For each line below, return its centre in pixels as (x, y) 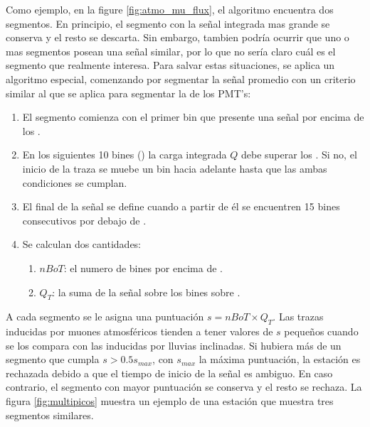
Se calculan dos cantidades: (82, 244)
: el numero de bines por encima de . (143, 267)
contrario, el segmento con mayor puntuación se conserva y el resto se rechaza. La (184, 387)
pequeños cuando (321, 331)
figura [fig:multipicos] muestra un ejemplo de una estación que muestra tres (170, 401)
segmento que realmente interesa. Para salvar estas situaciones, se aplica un (170, 65)
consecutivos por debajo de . (84, 220)
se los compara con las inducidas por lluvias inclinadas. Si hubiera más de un (174, 345)
